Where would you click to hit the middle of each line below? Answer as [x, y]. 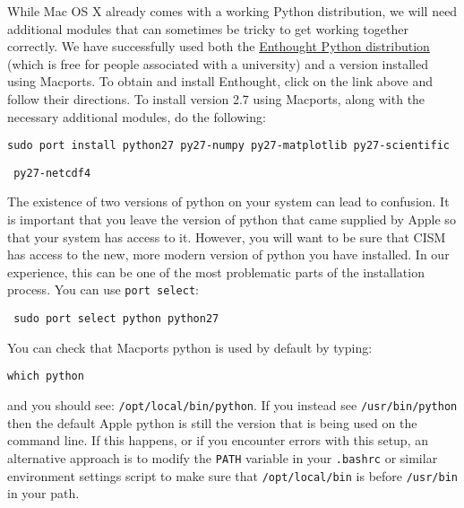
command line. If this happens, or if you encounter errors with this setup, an [218, 440]
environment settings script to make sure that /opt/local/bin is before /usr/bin [232, 475]
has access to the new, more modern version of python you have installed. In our [228, 254]
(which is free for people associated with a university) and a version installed [218, 63]
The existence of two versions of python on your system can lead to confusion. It [228, 201]
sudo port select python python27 [116, 319]
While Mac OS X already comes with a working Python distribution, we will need [232, 11]
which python [46, 377]
